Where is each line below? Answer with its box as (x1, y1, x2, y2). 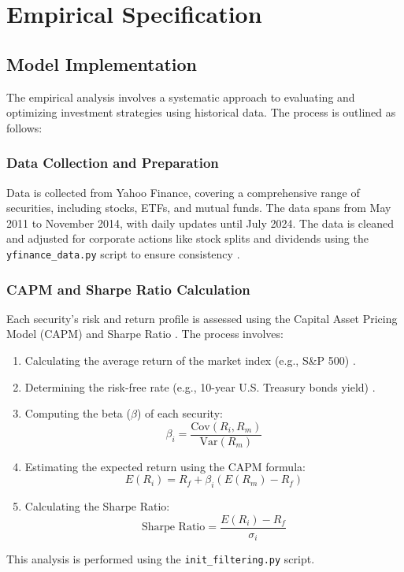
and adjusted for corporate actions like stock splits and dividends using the (6, 230, 369, 247)
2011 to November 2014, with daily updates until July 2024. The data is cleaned (6, 214, 394, 231)
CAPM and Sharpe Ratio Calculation (6, 279, 250, 299)
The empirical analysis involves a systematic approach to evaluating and (6, 88, 355, 105)
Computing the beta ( (24, 405, 131, 422)
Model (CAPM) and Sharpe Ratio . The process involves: (6, 325, 284, 342)
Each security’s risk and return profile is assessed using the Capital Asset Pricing (6, 310, 398, 326)
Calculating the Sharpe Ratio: (24, 498, 170, 514)
